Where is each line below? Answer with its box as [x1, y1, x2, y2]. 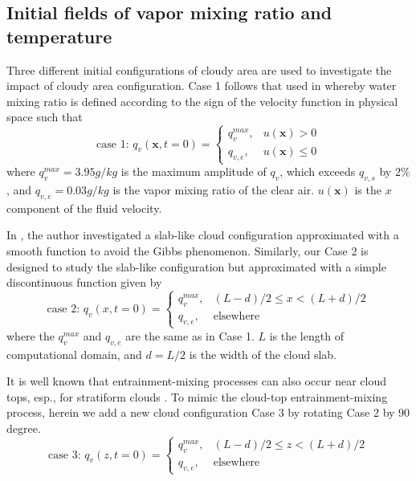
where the [6, 327, 55, 344]
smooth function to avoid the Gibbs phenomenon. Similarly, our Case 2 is [6, 242, 369, 259]
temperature [6, 23, 112, 48]
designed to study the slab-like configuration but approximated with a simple [6, 258, 386, 275]
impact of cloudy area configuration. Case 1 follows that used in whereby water [6, 77, 397, 94]
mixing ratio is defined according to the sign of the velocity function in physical [6, 92, 398, 109]
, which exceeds [279, 163, 356, 180]
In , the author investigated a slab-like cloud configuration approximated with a [6, 226, 399, 243]
